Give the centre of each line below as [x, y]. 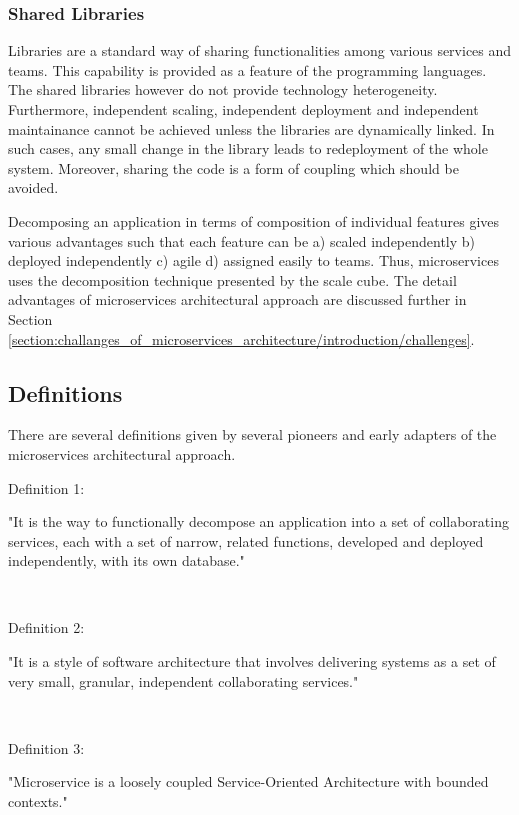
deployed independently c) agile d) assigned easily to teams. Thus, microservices [253, 260]
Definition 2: [46, 627]
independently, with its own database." [126, 560]
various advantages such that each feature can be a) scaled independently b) [242, 240]
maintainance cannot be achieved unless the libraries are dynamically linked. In [251, 128]
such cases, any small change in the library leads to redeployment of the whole [248, 148]
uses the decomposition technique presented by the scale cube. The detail [232, 279]
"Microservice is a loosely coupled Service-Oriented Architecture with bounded [248, 781]
